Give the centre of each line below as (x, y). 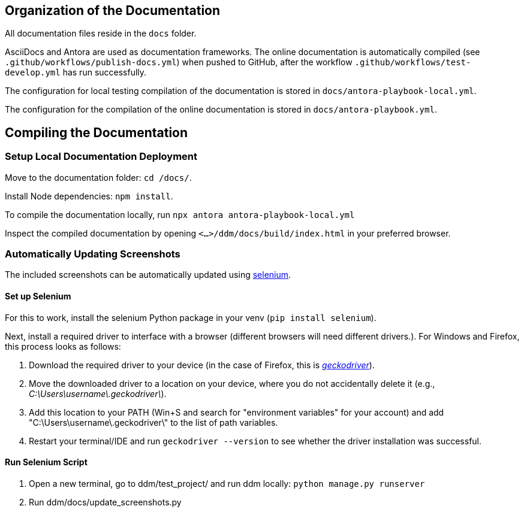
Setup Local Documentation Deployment (101, 157)
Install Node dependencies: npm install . (89, 196)
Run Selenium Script (46, 462)
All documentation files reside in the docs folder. (101, 34)
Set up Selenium (38, 296)
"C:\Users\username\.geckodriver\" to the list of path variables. (153, 422)
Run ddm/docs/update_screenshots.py (105, 502)
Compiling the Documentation (97, 132)
